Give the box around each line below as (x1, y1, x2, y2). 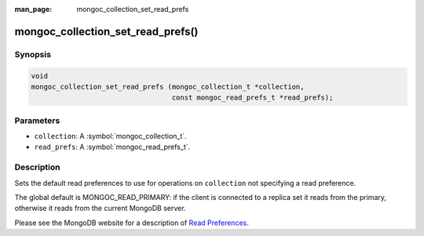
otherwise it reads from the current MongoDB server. (14, 204, 186, 213)
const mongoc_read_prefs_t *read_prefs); (171, 93, 334, 102)
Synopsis (14, 49, 51, 60)
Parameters (14, 114, 60, 125)
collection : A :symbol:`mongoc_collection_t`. (34, 132, 188, 141)
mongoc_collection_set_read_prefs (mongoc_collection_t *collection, (31, 82, 305, 91)
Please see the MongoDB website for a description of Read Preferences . (14, 218, 249, 227)
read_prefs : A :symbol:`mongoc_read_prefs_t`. (34, 142, 191, 152)
